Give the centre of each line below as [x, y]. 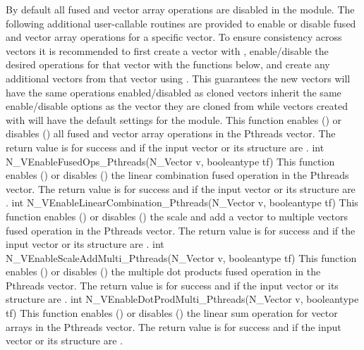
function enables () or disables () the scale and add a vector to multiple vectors [177, 216]
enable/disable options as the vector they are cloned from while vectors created [177, 106]
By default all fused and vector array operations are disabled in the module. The [180, 9]
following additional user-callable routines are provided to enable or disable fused [181, 23]
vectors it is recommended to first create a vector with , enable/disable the [167, 50]
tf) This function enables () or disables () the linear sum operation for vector [172, 313]
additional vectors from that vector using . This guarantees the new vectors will [178, 78]
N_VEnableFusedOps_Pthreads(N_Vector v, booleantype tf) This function [170, 161]
